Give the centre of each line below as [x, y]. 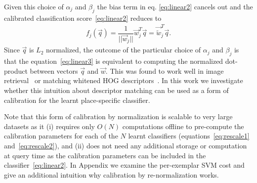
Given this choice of [34, 6]
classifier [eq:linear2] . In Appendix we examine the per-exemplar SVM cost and [124, 165]
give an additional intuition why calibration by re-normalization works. [111, 174]
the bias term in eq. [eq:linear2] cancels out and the [175, 6]
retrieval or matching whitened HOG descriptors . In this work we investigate [124, 80]
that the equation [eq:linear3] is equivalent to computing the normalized [114, 61]
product [16, 70]
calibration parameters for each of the [61, 136]
